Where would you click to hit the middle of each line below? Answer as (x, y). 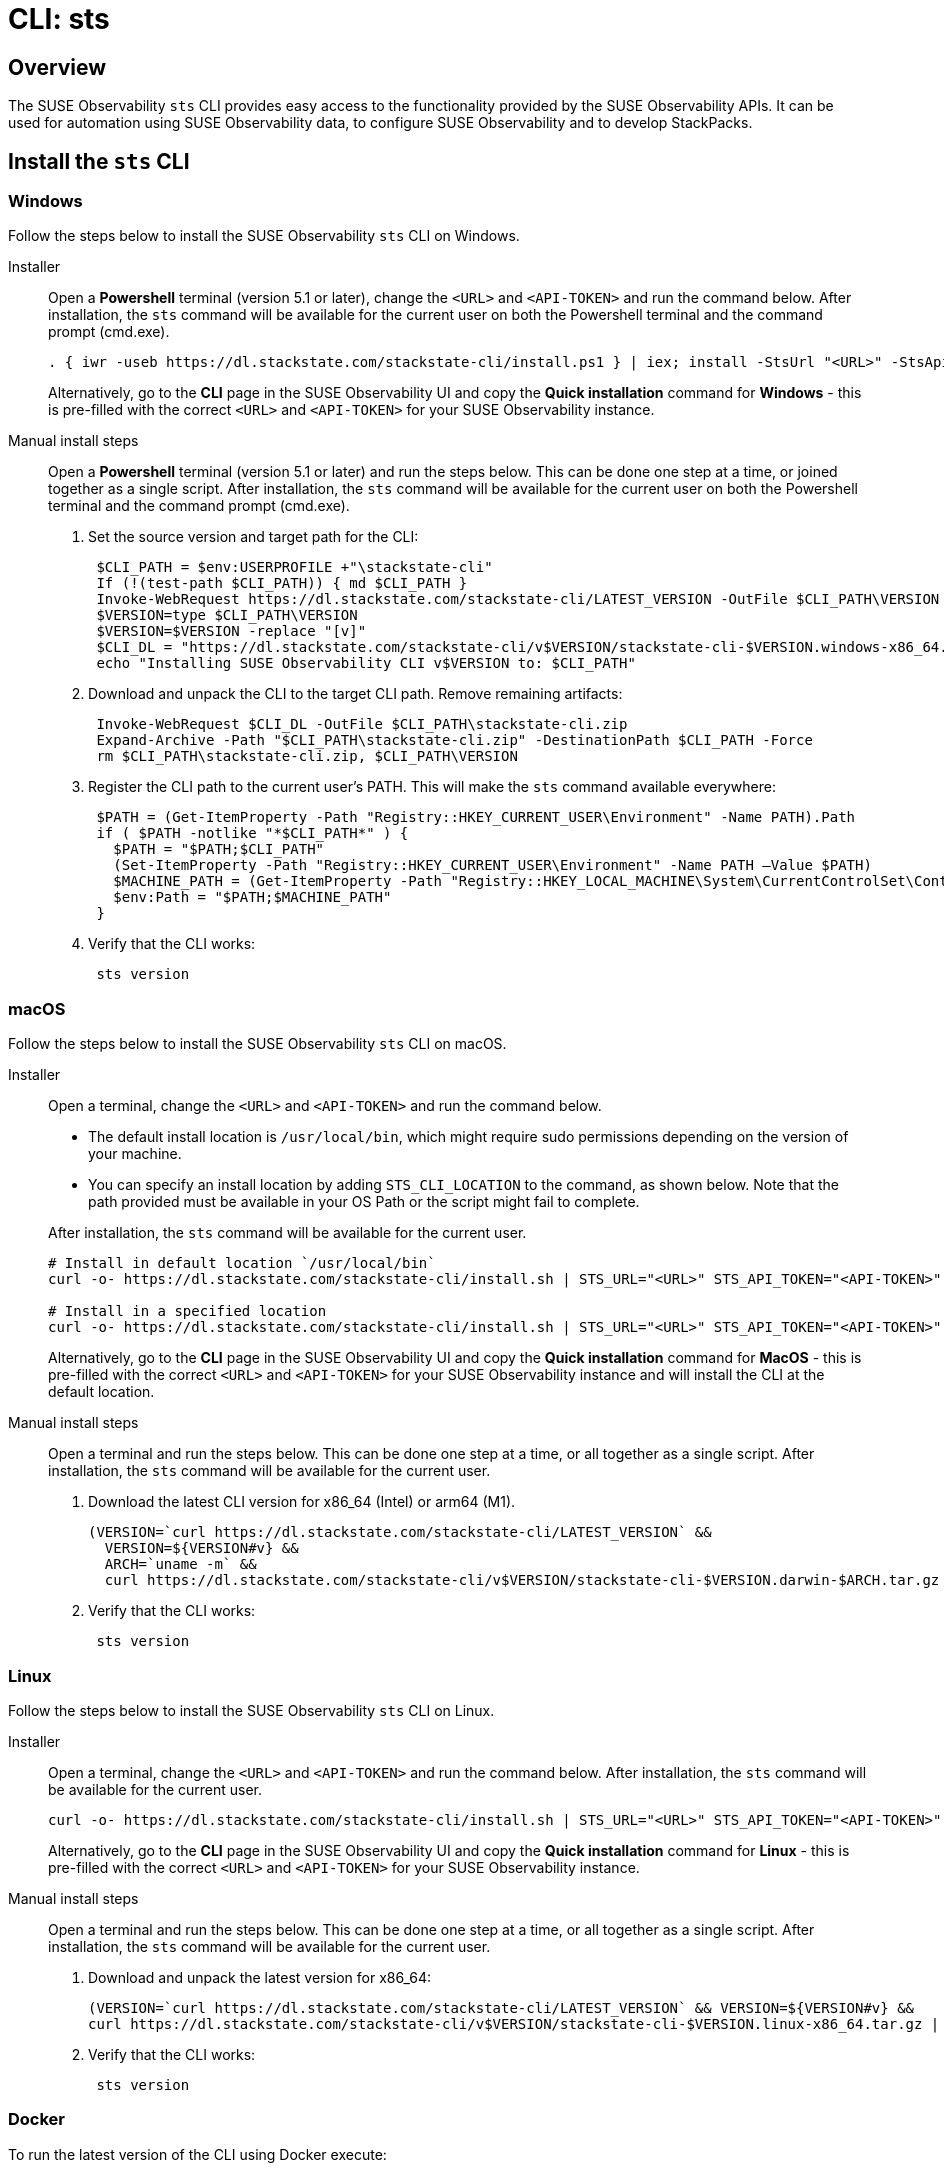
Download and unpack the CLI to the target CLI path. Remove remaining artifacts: (355, 694)
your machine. (135, 1154)
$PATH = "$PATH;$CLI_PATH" (219, 849)
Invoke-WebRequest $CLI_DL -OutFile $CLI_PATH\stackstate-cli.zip (362, 724)
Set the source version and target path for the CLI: (253, 537)
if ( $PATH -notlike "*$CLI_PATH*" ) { (252, 833)
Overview (57, 67)
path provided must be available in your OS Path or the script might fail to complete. (364, 1202)
